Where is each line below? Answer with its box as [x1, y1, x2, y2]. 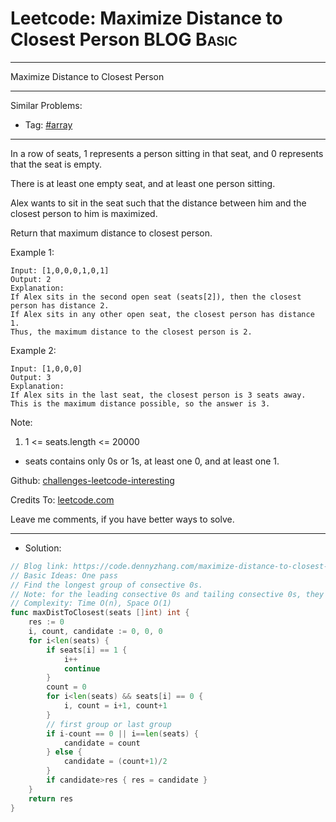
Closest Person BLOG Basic [10, 28, 238, 51]
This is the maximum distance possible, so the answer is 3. [10, 398, 271, 409]
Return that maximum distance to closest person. [10, 227, 213, 239]
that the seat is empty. [10, 158, 103, 170]
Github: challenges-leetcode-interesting [10, 474, 175, 486]
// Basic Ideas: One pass [10, 570, 118, 581]
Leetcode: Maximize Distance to [10, 7, 283, 30]
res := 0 [28, 617, 65, 627]
